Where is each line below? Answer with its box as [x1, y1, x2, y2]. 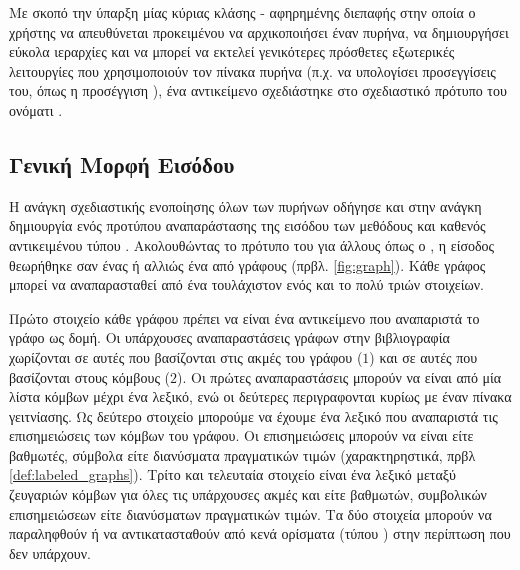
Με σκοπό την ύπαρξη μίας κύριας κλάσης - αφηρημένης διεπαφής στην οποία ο [9, 2, 476, 22]
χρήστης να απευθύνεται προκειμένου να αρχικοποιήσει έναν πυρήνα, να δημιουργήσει [9, 21, 509, 42]
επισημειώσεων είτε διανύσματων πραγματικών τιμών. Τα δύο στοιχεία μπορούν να [9, 503, 492, 524]
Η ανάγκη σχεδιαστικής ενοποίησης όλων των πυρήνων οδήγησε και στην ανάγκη [9, 195, 482, 216]
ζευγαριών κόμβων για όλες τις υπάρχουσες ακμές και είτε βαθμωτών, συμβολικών [9, 484, 487, 505]
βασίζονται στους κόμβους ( [9, 366, 171, 387]
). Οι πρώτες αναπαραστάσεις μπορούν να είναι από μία [177, 366, 502, 387]
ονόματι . [9, 99, 63, 120]
